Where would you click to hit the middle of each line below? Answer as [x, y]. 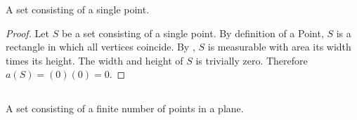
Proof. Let [27, 33]
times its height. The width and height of [95, 60]
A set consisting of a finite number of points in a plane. [125, 108]
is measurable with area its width [279, 47]
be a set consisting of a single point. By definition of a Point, [193, 33]
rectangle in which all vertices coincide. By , [100, 47]
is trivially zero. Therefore [252, 60]
